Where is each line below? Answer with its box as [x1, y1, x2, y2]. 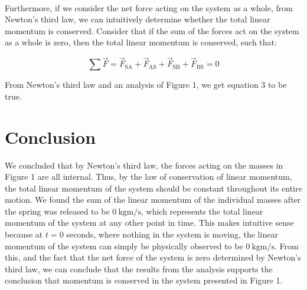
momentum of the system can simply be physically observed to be [5, 239, 243, 252]
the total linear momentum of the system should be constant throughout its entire [5, 182, 302, 194]
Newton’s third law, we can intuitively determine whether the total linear [5, 13, 270, 25]
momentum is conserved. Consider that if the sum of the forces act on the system [5, 24, 299, 37]
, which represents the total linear [141, 205, 263, 217]
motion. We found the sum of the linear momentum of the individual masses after [5, 193, 301, 206]
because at [5, 228, 43, 240]
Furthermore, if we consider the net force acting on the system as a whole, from [5, 1, 293, 14]
